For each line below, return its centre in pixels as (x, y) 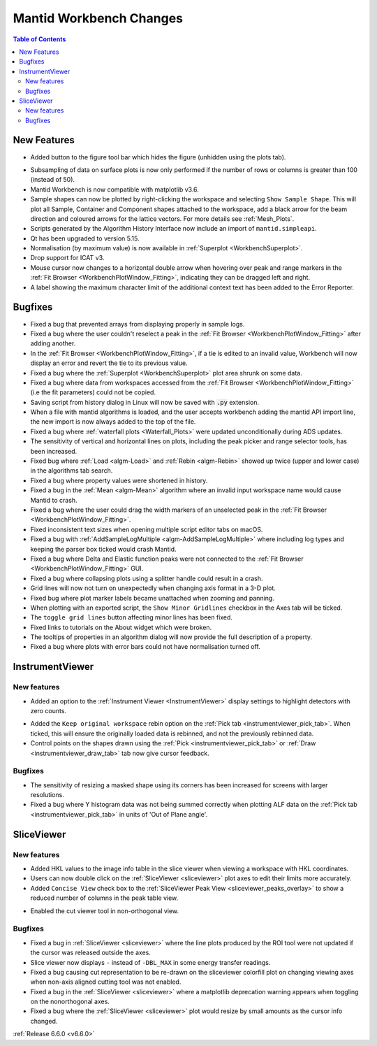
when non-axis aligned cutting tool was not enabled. (106, 982)
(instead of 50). (53, 180)
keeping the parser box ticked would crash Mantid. (104, 549)
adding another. (53, 343)
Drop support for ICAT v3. (67, 258)
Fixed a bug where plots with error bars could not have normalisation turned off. (146, 647)
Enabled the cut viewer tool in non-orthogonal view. (105, 911)
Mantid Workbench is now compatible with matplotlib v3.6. (114, 189)
